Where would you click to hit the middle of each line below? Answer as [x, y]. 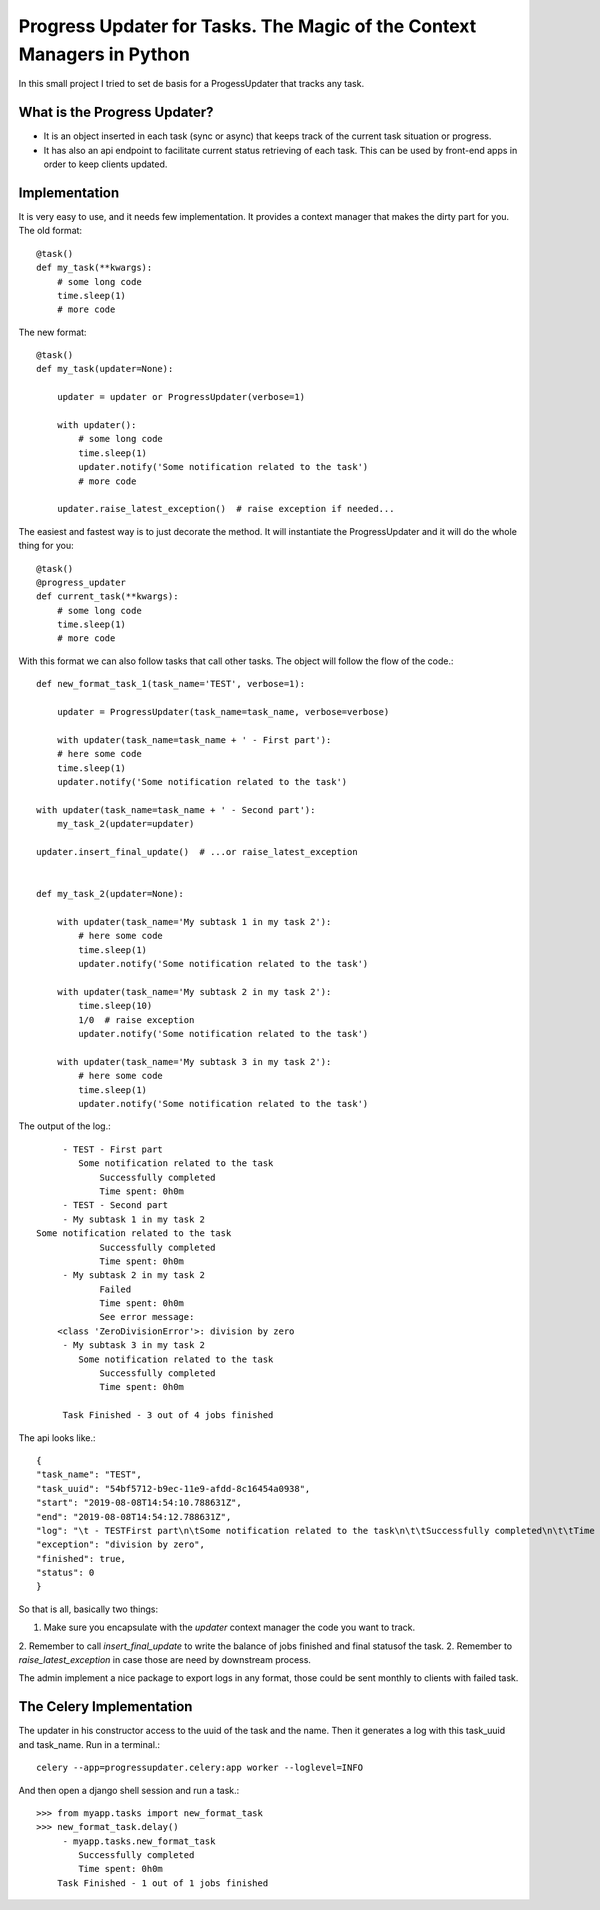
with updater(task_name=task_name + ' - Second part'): [176, 809]
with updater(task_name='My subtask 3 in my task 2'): [194, 1061]
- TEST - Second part [115, 1205]
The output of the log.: [64, 1126]
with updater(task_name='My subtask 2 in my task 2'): [194, 991]
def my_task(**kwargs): [94, 268]
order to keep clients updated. [105, 164]
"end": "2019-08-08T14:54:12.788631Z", [134, 1516]
